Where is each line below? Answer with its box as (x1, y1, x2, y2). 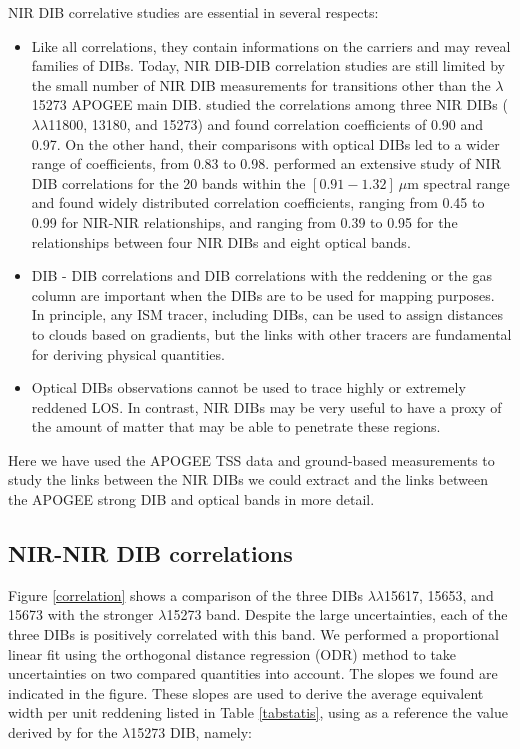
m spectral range (407, 172, 510, 193)
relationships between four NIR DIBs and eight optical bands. (31, 231, 411, 252)
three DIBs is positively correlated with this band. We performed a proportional (8, 624, 500, 645)
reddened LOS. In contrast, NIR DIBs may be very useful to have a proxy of (31, 396, 502, 417)
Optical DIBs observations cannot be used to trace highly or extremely (31, 377, 466, 398)
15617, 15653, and (383, 584, 494, 605)
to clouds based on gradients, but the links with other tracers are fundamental (31, 323, 512, 344)
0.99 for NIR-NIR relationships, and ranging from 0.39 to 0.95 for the (31, 211, 458, 232)
